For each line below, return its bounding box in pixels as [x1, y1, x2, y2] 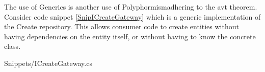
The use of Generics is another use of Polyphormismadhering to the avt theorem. [4, 2, 257, 12]
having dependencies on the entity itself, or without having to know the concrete [4, 31, 256, 41]
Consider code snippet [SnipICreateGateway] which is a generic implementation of [4, 11, 261, 22]
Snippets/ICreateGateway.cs [4, 57, 92, 68]
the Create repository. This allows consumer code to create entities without [4, 21, 239, 32]
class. [4, 41, 21, 51]
